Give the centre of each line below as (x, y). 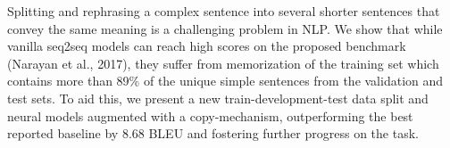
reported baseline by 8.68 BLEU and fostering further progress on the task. (213, 133)
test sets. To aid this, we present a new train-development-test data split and (218, 98)
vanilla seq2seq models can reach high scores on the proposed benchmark (207, 46)
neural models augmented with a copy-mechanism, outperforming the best (210, 115)
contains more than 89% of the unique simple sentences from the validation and (225, 81)
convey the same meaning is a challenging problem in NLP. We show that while (225, 28)
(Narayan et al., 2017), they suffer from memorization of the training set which (223, 63)
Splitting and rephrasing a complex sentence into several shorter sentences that (224, 11)
